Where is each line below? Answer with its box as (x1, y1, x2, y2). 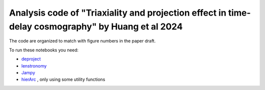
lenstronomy (21, 63, 47, 68)
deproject (21, 56, 41, 62)
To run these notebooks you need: (9, 47, 79, 53)
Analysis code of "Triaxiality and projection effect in (9, 7, 227, 18)
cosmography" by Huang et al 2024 (34, 21, 183, 32)
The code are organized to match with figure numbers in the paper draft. (9, 38, 156, 44)
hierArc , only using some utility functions (21, 76, 106, 83)
